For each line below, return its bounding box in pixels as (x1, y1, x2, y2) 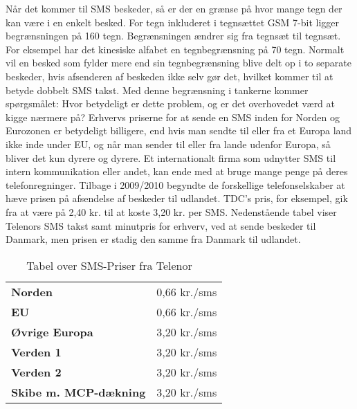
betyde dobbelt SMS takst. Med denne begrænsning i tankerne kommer (6, 82, 309, 97)
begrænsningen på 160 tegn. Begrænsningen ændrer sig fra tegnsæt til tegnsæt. (6, 28, 341, 43)
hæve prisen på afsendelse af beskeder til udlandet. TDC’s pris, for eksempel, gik (6, 191, 348, 206)
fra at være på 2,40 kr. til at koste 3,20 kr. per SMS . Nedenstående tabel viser (6, 204, 337, 219)
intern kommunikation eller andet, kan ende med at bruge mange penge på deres (6, 164, 348, 179)
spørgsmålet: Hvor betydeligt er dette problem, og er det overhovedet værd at (6, 96, 336, 111)
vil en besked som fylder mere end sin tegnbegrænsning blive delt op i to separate (6, 55, 351, 70)
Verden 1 (11, 343, 62, 360)
